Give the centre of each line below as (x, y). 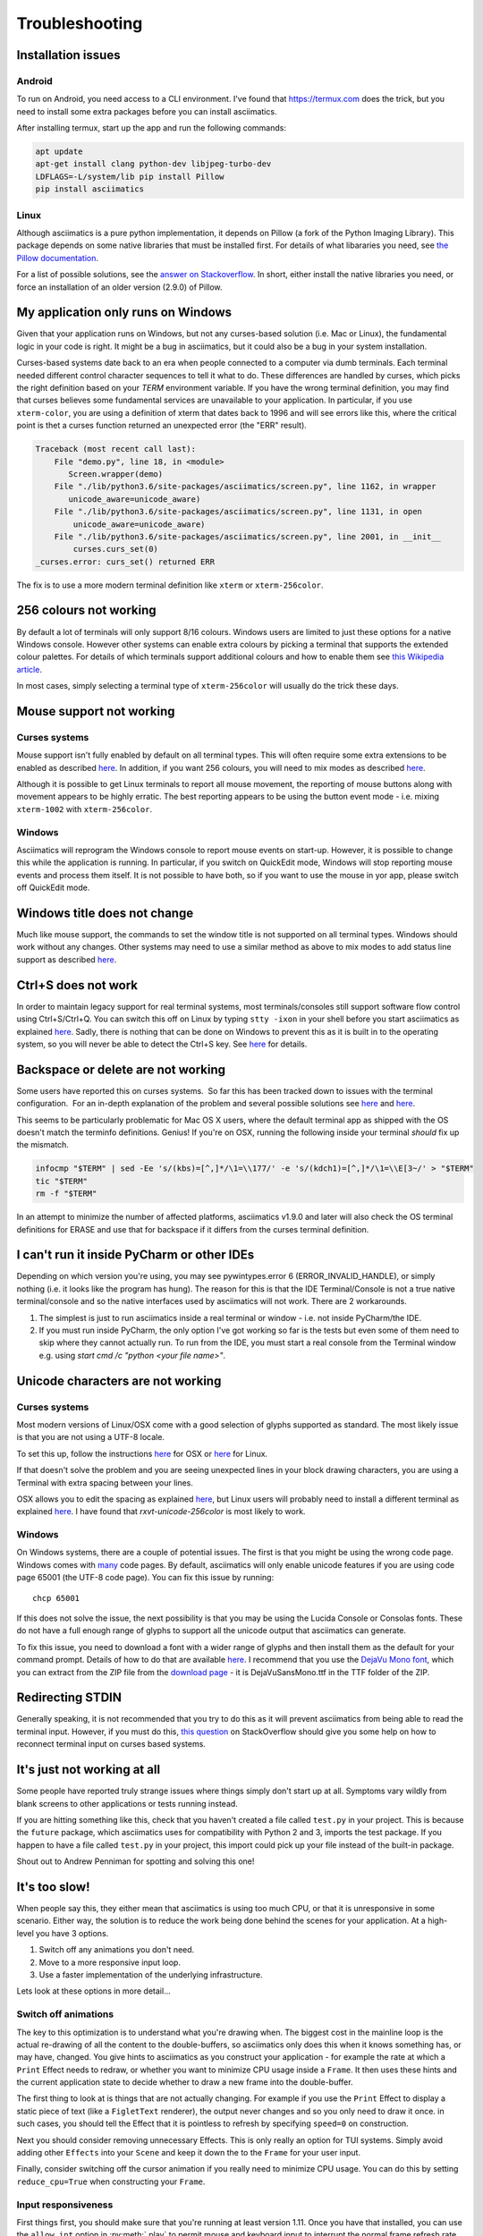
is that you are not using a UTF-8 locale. (91, 1437)
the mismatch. (42, 1145)
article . (29, 669)
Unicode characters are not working (119, 1381)
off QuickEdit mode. (53, 888)
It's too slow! (53, 1887)
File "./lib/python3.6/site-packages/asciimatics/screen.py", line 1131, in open (238, 512)
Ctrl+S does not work (77, 985)
